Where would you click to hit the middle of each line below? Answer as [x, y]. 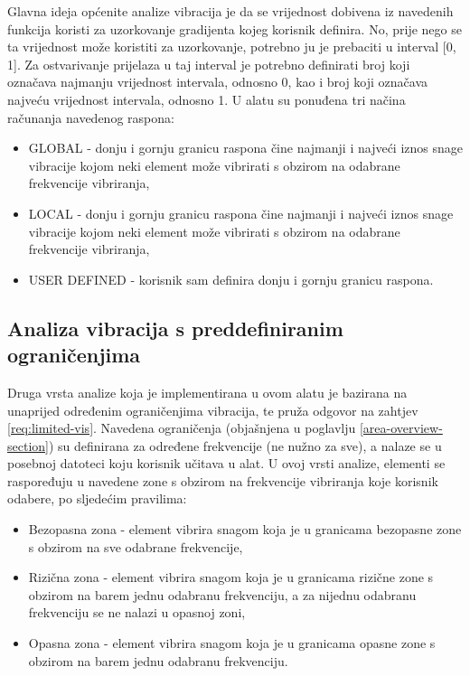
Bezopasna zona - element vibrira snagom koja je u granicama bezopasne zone [245, 529]
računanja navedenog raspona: [91, 117]
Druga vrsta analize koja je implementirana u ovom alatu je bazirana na [207, 392]
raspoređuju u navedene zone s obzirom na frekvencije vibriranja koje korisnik [223, 480]
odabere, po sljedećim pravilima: [97, 498]
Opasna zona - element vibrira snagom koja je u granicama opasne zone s [232, 643]
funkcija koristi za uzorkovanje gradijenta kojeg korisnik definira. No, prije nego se [235, 28]
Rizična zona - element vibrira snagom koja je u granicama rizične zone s [231, 577]
